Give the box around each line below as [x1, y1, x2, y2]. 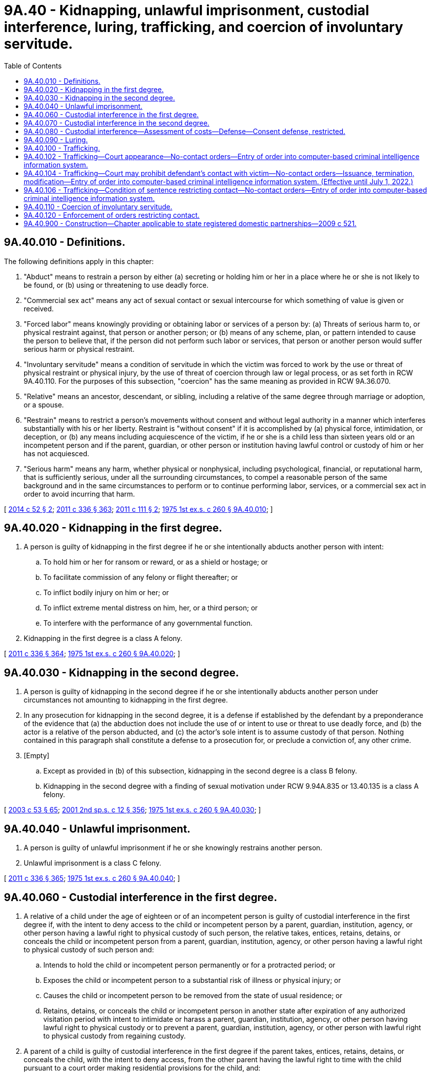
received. [24, 304, 54, 313]
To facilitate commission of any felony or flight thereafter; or [43, 573, 238, 582]
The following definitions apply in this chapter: [4, 257, 154, 266]
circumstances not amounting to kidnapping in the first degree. [24, 696, 228, 705]
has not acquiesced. [24, 449, 90, 458]
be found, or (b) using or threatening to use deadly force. [24, 280, 209, 289]
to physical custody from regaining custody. [43, 1031, 186, 1040]
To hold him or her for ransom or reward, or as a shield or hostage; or [43, 558, 268, 567]
